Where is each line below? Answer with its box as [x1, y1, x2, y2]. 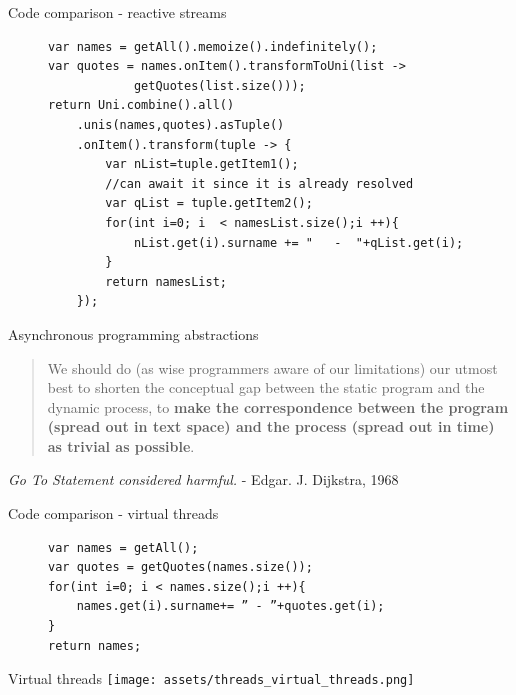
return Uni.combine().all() [48, 98, 235, 113]
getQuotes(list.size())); [133, 78, 306, 93]
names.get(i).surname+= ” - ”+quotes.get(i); [76, 599, 385, 614]
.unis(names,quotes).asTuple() [76, 117, 285, 132]
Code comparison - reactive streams [8, 2, 227, 22]
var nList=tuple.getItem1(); [105, 157, 299, 172]
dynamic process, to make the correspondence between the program [47, 396, 509, 417]
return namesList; [105, 274, 227, 289]
